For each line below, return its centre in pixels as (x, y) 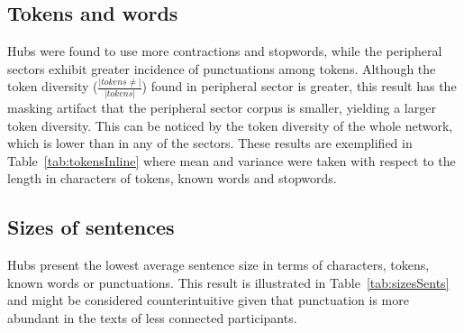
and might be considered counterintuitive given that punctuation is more (208, 300)
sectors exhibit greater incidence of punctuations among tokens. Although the (222, 68)
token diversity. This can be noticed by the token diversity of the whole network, (230, 125)
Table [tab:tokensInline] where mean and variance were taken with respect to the (232, 160)
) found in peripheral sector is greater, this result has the (299, 86)
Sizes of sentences (91, 227)
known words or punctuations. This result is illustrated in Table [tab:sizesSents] (228, 282)
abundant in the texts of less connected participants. (152, 317)
